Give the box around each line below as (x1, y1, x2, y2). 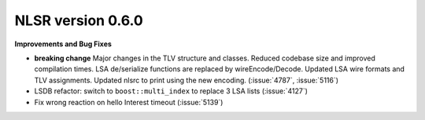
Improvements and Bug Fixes (14, 39, 112, 49)
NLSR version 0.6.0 (14, 12, 143, 29)
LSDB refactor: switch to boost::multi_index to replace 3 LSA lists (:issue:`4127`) (34, 86, 309, 96)
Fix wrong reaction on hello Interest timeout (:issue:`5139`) (34, 97, 224, 107)
